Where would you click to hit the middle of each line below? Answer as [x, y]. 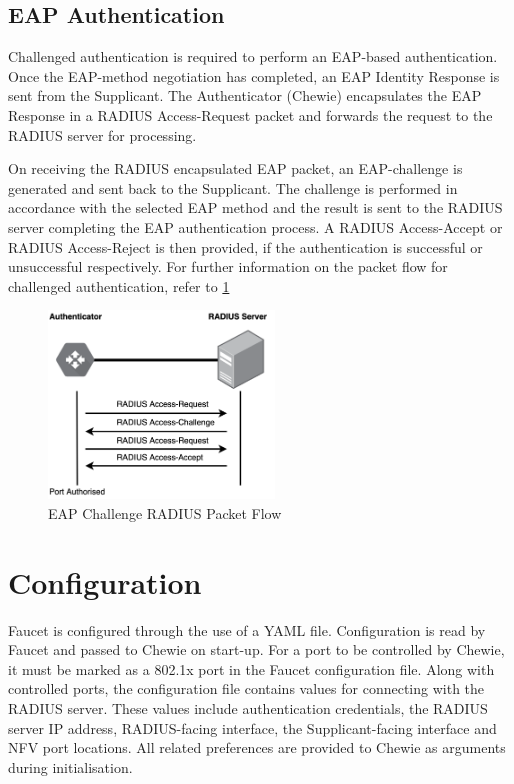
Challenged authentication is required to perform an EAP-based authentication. [253, 56]
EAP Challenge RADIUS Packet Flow [165, 512]
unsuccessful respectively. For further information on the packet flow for [228, 266]
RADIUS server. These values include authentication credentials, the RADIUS [248, 707]
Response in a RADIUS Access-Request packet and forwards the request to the [250, 114]
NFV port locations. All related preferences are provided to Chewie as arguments [257, 747]
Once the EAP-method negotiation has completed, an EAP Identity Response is [254, 75]
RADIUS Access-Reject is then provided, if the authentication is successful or [245, 246]
